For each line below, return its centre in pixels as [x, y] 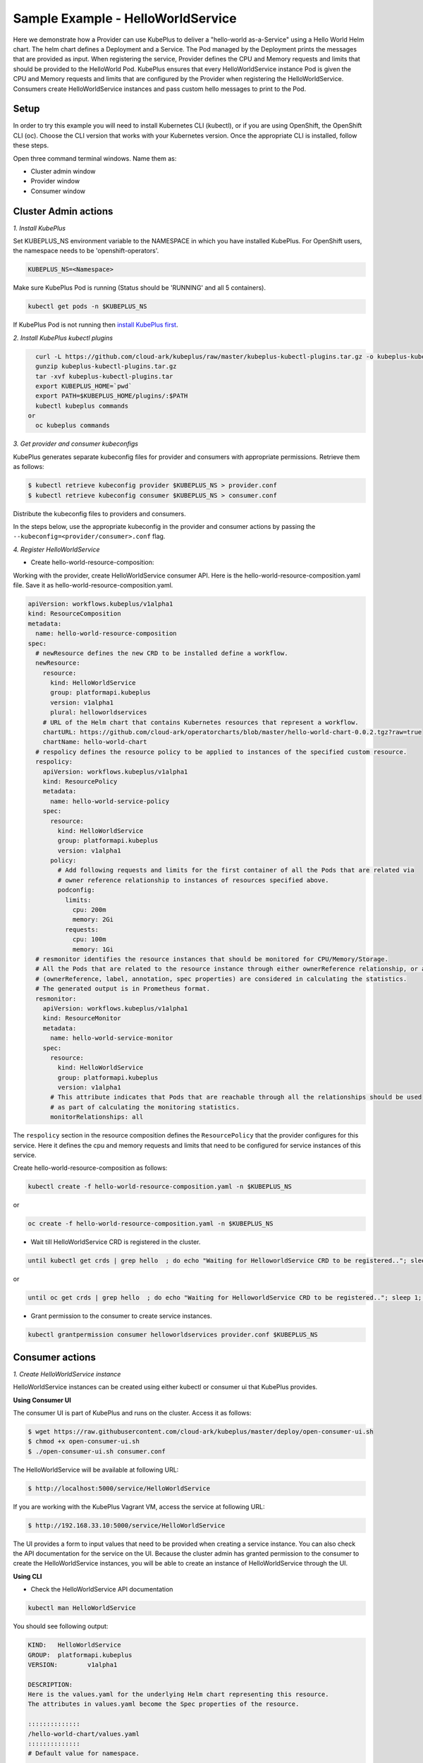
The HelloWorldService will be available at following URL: [96, 1470]
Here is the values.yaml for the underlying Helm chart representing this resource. [178, 1695]
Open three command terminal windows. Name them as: [95, 158]
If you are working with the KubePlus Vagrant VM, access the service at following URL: [139, 1506]
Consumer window [58, 191]
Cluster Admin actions [63, 211]
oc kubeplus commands [73, 426]
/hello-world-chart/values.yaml [84, 1734]
